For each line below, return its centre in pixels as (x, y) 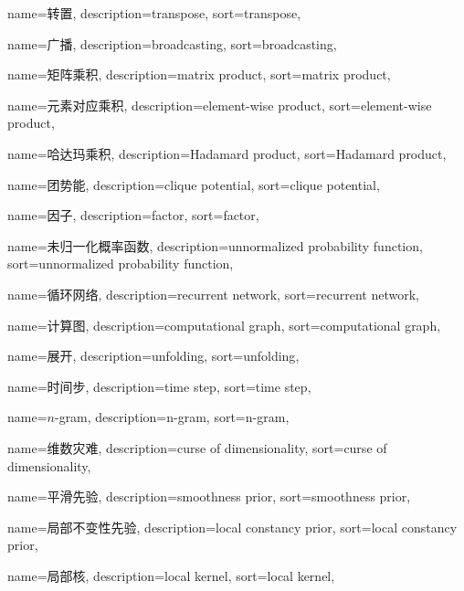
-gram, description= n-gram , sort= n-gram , (172, 417)
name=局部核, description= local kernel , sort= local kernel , (171, 575)
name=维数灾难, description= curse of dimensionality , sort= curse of (197, 447)
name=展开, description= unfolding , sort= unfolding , (153, 356)
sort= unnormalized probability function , (121, 264)
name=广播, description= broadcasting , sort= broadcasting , (172, 43)
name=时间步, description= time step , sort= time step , (159, 386)
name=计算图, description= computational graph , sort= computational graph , (224, 325)
